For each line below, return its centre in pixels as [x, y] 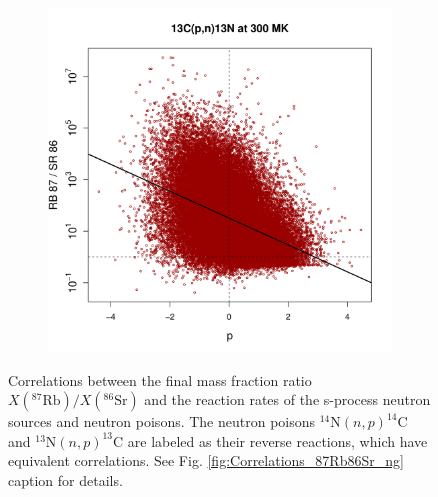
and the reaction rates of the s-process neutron [287, 399]
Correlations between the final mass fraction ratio [160, 379]
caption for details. [65, 479]
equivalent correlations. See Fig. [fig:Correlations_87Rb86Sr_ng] [206, 460]
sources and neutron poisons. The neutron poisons [162, 421]
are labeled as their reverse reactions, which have [277, 440]
